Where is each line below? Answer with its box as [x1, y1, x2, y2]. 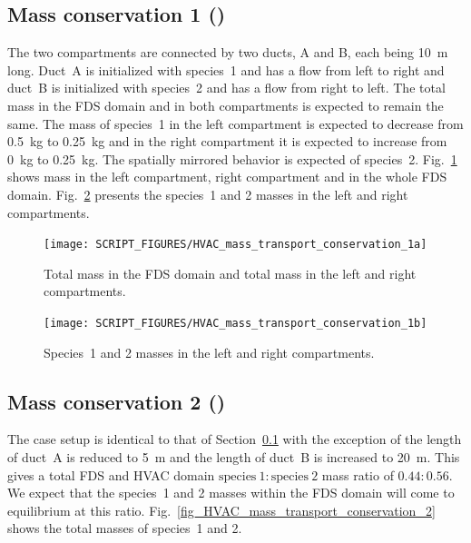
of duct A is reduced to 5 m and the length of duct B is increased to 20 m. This [7, 448, 460, 467]
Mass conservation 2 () [7, 387, 226, 415]
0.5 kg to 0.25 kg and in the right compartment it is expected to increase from [7, 132, 447, 151]
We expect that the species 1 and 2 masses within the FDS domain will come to [7, 483, 455, 502]
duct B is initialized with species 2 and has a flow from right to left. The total [7, 78, 446, 97]
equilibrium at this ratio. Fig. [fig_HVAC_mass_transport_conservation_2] [7, 500, 436, 519]
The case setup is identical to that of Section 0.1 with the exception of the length [7, 429, 462, 449]
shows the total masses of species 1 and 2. [7, 518, 242, 538]
